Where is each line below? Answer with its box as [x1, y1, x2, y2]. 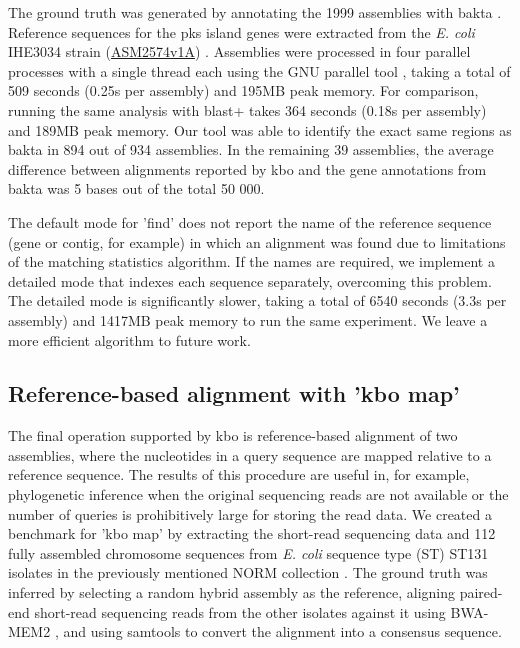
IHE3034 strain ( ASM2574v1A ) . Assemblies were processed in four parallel [8, 41, 471, 62]
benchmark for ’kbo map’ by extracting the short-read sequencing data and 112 [8, 523, 496, 544]
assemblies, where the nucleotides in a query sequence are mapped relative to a [8, 444, 492, 465]
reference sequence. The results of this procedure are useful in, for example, [8, 464, 470, 485]
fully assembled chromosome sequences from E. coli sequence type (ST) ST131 [8, 542, 489, 563]
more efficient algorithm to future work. [8, 329, 251, 350]
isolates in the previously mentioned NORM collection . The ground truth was [8, 562, 488, 583]
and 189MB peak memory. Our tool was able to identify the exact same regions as [8, 119, 512, 140]
